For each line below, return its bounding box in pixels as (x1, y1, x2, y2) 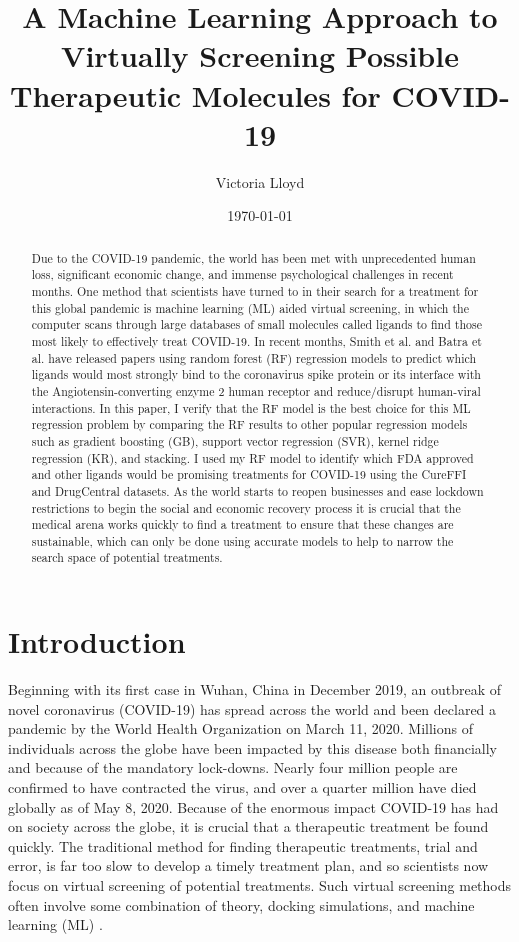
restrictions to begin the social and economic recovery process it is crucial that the (31, 499, 461, 516)
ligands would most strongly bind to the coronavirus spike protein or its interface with (31, 366, 481, 383)
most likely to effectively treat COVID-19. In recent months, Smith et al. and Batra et (31, 332, 482, 349)
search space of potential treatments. (31, 549, 223, 566)
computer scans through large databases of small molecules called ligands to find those (31, 316, 482, 333)
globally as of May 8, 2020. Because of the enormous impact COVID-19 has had (8, 796, 499, 817)
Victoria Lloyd (215, 171, 305, 192)
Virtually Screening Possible (61, 35, 459, 76)
